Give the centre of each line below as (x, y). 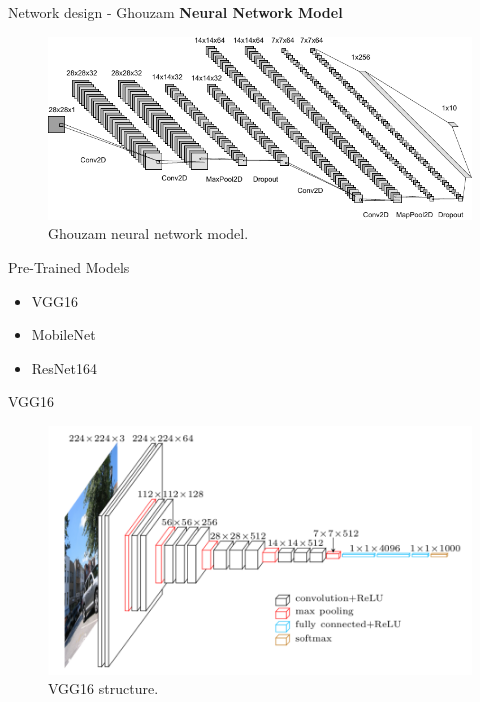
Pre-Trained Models (69, 266)
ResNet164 (64, 367)
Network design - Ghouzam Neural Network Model (175, 12)
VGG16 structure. (103, 688)
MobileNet (63, 334)
